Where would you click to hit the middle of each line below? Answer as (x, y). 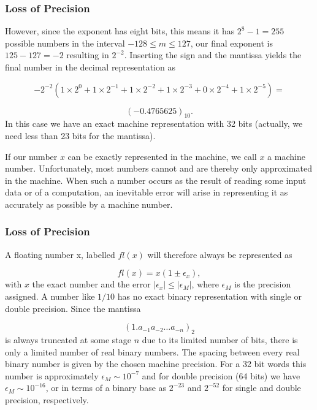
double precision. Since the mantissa (73, 308)
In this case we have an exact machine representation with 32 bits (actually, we (154, 123)
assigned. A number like (50, 296)
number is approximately (52, 375)
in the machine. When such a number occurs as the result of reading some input (156, 180)
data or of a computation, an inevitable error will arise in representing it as (147, 192)
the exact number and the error (91, 284)
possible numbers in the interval (65, 43)
